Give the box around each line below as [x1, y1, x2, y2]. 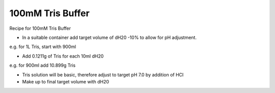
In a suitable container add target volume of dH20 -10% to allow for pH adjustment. [22, 34, 197, 40]
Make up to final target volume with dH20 [22, 78, 109, 84]
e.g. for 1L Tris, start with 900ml [9, 43, 76, 50]
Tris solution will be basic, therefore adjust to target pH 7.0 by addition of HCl [22, 71, 184, 78]
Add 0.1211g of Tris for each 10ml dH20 [22, 53, 104, 59]
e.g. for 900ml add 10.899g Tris [9, 62, 76, 68]
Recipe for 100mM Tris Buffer [9, 25, 71, 31]
